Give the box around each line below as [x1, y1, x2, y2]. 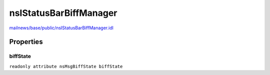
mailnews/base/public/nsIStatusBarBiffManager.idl [9, 25, 113, 31]
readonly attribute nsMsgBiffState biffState [9, 64, 123, 69]
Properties [9, 38, 43, 46]
